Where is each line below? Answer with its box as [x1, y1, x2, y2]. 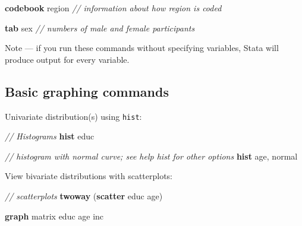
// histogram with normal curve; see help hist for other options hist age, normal [5, 149, 298, 162]
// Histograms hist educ [5, 130, 95, 142]
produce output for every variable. [5, 53, 130, 65]
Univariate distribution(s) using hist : [5, 110, 142, 122]
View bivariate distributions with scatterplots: [5, 170, 173, 182]
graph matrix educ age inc [5, 209, 104, 222]
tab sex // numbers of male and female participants [5, 21, 195, 34]
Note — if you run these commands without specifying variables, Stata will [5, 42, 279, 54]
